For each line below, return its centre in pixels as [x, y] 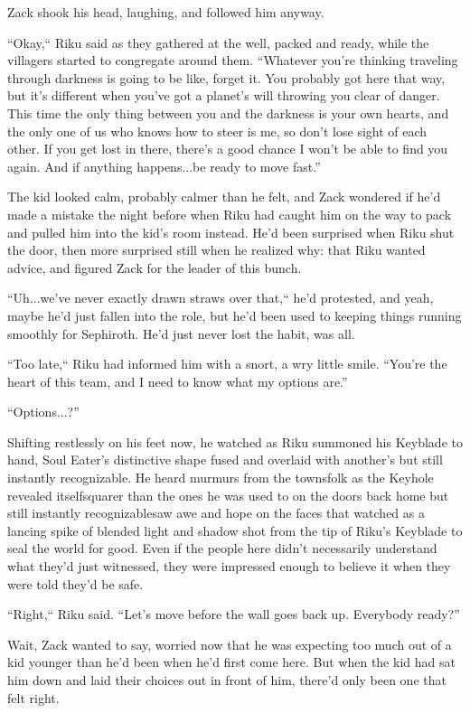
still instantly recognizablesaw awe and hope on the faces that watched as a [216, 513]
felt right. [33, 697]
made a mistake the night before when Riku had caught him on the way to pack [230, 214]
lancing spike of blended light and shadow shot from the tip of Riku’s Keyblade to [235, 530]
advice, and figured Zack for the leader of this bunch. [155, 267]
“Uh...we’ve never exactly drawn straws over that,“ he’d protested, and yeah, [221, 298]
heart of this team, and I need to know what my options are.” [178, 381]
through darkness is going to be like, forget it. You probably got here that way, [226, 77]
